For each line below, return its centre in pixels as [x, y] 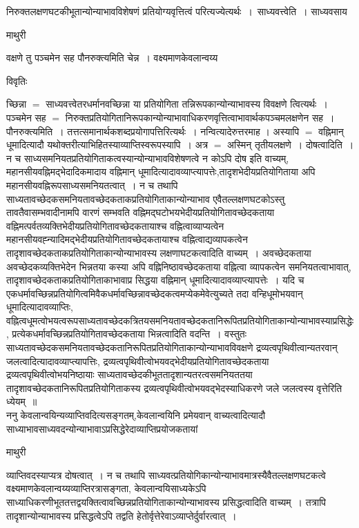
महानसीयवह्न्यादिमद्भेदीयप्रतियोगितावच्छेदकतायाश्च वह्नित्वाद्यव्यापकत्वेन [127, 239]
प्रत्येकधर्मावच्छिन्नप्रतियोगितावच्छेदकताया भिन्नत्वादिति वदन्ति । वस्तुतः [129, 334]
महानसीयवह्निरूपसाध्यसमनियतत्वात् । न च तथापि [92, 185]
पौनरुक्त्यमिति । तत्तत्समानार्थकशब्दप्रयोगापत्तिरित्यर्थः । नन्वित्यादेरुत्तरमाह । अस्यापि [153, 131]
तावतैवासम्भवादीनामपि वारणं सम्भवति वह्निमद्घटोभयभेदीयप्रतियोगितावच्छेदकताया [140, 212]
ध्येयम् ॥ [22, 401]
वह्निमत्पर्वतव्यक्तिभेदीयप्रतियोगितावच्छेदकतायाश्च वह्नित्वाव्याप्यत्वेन [115, 225]
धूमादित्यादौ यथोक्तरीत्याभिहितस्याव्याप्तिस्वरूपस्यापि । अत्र [107, 145]
